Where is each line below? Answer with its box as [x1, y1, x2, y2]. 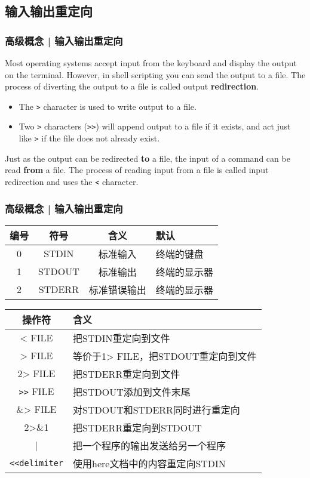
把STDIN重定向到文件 [73, 331, 170, 345]
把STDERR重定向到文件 [73, 366, 180, 381]
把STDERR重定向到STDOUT [73, 420, 202, 434]
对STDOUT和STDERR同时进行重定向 [73, 402, 240, 417]
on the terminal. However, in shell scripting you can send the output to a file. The [5, 68, 306, 81]
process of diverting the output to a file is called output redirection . [5, 80, 259, 92]
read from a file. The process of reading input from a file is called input [5, 164, 269, 176]
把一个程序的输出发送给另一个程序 [73, 438, 226, 452]
